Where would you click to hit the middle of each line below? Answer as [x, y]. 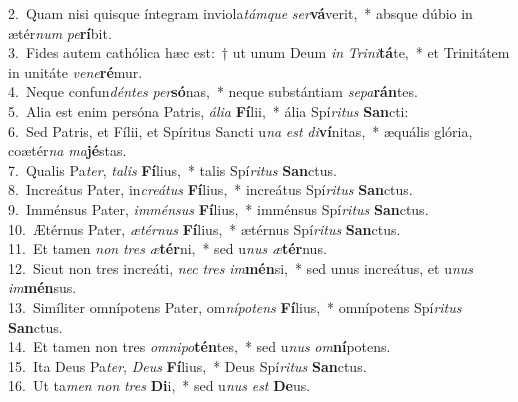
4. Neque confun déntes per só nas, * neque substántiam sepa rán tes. [213, 91]
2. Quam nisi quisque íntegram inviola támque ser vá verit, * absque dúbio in [240, 13]
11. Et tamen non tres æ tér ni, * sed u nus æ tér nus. [167, 248]
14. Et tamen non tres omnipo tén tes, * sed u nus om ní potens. [199, 346]
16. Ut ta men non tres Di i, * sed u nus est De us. [159, 385]
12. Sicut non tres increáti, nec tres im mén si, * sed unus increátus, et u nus [241, 267]
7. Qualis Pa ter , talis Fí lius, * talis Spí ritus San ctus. [172, 169]
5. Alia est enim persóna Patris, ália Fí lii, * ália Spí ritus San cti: [208, 110]
